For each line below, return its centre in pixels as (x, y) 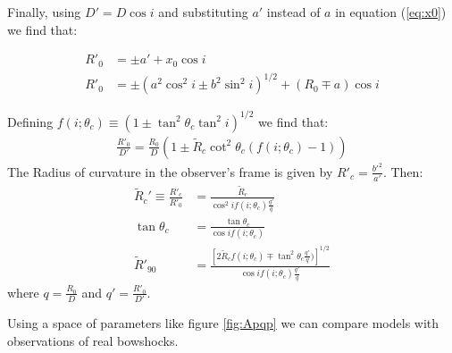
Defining (30, 121)
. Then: (403, 171)
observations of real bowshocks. (93, 340)
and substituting (203, 12)
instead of (293, 12)
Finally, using (44, 12)
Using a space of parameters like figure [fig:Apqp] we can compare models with (223, 323)
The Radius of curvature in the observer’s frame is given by (170, 171)
